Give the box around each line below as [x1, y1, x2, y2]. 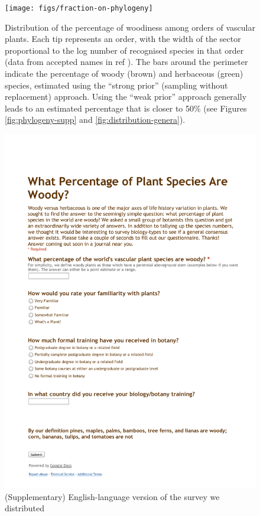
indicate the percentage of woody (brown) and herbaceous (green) [5, 67, 243, 80]
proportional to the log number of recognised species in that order [5, 44, 244, 56]
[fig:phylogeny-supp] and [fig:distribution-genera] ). [5, 113, 186, 126]
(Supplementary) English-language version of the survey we [5, 490, 220, 502]
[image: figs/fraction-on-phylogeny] [5, 4, 153, 12]
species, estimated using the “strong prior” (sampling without [5, 79, 228, 91]
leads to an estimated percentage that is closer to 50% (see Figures [5, 102, 247, 114]
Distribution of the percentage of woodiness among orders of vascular [5, 21, 255, 33]
